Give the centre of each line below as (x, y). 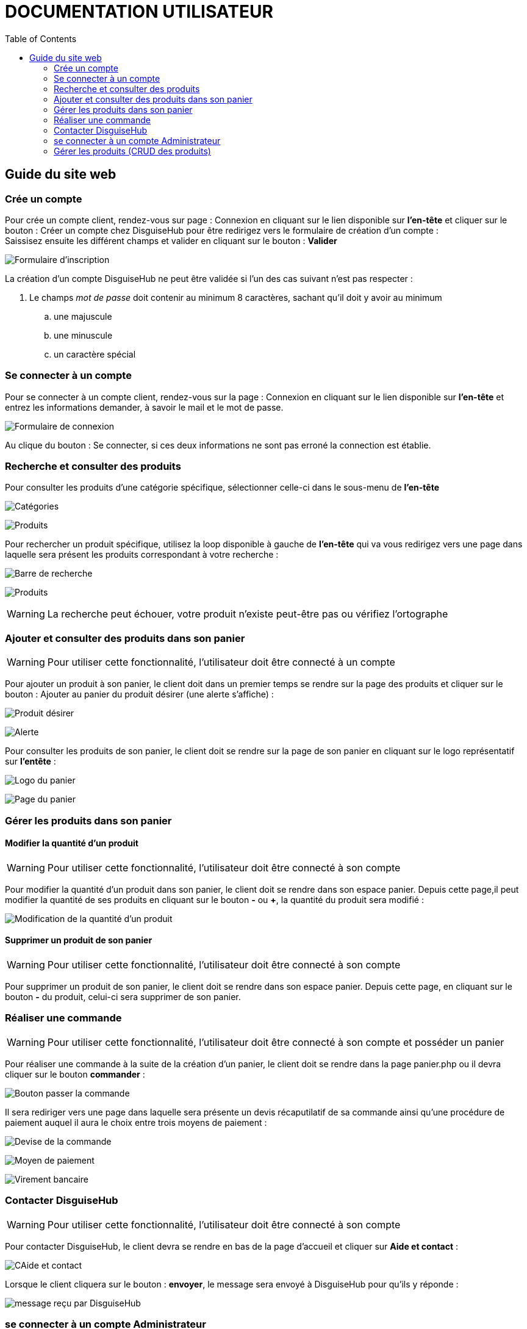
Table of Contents (41, 38)
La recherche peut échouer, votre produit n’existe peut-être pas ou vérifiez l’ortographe (248, 614)
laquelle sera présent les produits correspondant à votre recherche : (142, 555)
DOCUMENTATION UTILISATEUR (139, 12)
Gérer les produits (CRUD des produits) (132, 151)
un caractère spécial (95, 354)
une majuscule (83, 316)
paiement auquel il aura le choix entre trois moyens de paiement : (136, 1122)
